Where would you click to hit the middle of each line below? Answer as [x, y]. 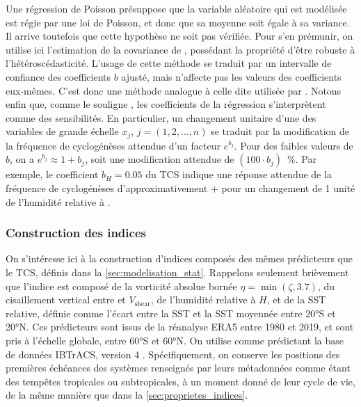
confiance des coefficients [58, 76]
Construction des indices [76, 233]
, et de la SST [296, 300]
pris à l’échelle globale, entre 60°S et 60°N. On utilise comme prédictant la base [175, 340]
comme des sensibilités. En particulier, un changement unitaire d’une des [161, 117]
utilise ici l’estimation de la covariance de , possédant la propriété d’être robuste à [180, 49]
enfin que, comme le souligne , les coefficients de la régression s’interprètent [166, 104]
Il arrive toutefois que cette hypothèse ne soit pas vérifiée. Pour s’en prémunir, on [179, 36]
